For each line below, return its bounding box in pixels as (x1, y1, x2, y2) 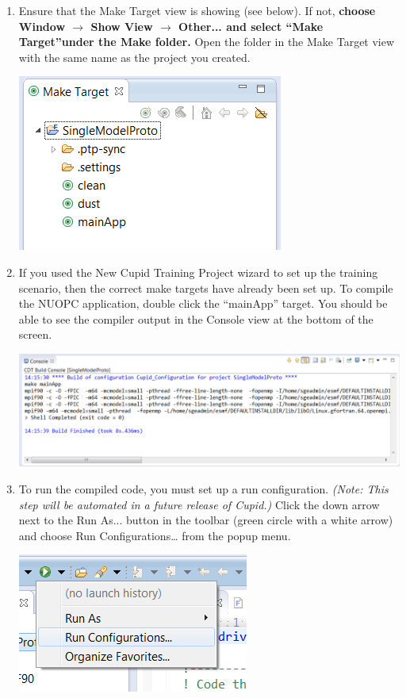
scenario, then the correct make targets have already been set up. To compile (18, 279, 393, 296)
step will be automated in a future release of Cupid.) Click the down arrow (18, 496, 380, 512)
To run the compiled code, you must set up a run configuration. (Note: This (18, 481, 389, 497)
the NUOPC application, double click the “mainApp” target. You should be (18, 295, 388, 312)
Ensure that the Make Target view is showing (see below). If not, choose (18, 2, 376, 18)
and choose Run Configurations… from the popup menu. (18, 527, 291, 543)
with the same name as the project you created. (18, 48, 251, 65)
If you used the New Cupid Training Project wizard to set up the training (18, 263, 378, 280)
